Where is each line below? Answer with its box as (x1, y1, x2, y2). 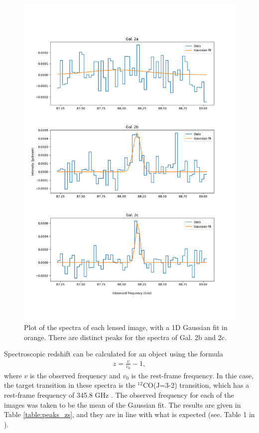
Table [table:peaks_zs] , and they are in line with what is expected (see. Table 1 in (4, 409, 255, 420)
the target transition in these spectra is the (4, 380, 135, 390)
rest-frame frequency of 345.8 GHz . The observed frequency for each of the (4, 389, 234, 400)
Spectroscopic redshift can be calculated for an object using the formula (4, 348, 223, 359)
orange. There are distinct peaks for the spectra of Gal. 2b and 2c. (24, 332, 227, 342)
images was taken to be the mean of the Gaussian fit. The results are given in (4, 399, 241, 410)
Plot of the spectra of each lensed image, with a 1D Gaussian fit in (24, 322, 228, 333)
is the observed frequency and (29, 370, 121, 380)
